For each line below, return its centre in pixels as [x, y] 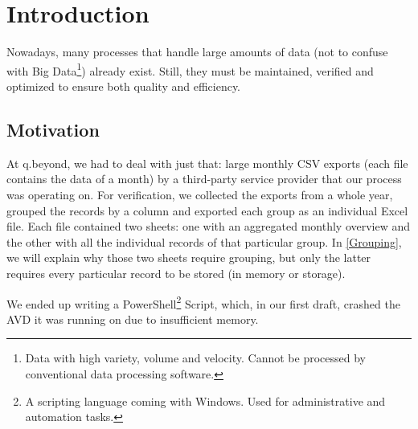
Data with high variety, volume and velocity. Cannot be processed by [195, 358]
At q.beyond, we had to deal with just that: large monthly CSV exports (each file [207, 163]
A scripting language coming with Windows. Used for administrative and [205, 400]
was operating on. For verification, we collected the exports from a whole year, [200, 194]
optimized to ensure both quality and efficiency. [124, 86]
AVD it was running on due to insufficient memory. [133, 319]
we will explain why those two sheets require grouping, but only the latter [189, 257]
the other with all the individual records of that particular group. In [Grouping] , [204, 241]
